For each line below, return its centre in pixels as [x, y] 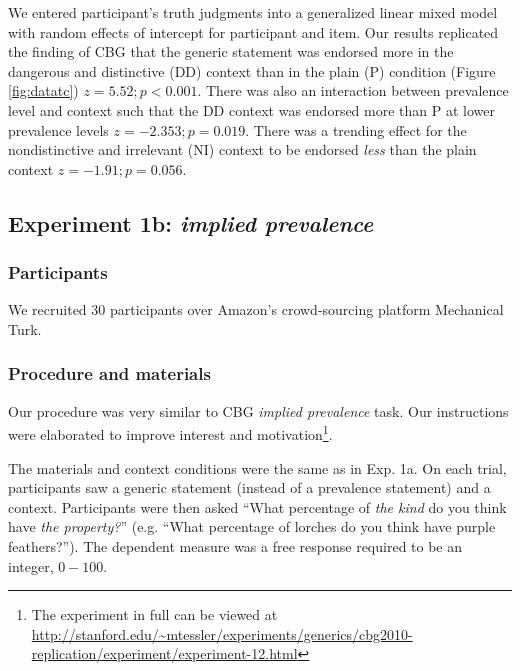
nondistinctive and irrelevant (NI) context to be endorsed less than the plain [242, 149]
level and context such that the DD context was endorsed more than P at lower [251, 109]
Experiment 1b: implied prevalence [191, 222]
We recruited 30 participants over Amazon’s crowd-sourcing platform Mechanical [256, 309]
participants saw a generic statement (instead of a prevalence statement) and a [249, 487]
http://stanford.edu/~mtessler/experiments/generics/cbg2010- [222, 633]
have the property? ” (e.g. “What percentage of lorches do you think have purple [252, 526]
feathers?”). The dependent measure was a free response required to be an [235, 545]
